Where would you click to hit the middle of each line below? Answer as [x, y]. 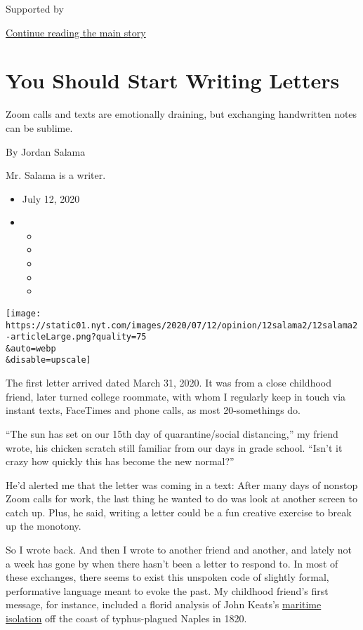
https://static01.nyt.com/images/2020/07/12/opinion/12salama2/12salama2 [182, 325]
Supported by [35, 8]
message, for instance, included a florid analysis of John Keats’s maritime [164, 604]
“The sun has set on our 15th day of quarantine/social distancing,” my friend [172, 433]
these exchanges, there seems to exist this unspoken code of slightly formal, [167, 577]
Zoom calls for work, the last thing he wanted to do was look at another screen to [181, 498]
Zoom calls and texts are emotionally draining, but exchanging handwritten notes [181, 114]
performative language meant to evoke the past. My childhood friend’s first [167, 590]
